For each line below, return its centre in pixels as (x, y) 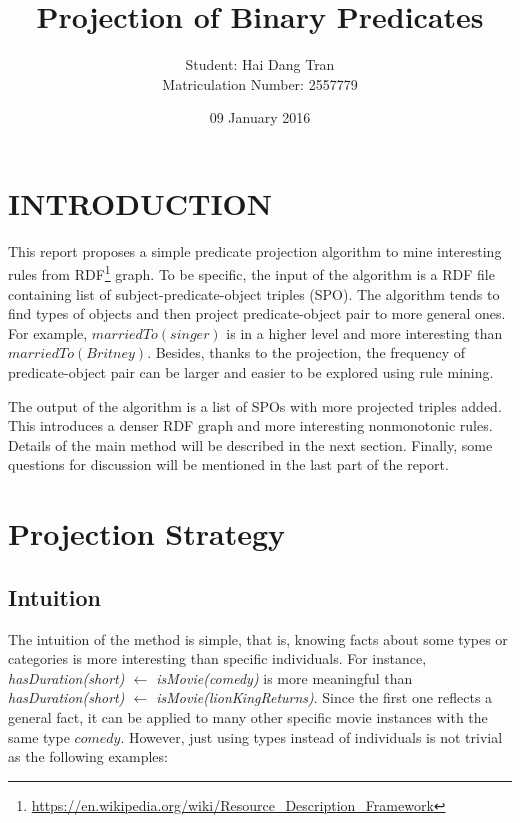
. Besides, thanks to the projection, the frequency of (306, 352)
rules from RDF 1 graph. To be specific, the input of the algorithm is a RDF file (251, 273)
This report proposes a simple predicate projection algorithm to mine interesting (255, 250)
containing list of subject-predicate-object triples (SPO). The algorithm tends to (254, 293)
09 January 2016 (260, 117)
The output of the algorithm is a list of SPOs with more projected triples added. (255, 405)
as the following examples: (88, 756)
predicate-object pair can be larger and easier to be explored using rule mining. (251, 372)
